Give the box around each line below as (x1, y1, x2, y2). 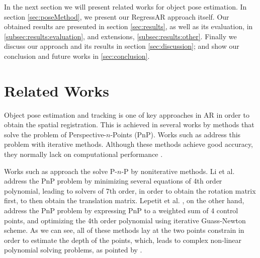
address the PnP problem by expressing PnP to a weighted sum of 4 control (4, 205, 238, 216)
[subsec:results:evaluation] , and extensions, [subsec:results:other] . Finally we (4, 31, 237, 41)
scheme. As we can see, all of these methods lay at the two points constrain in (4, 225, 244, 235)
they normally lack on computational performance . (4, 149, 163, 159)
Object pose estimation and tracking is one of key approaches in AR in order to (4, 109, 249, 120)
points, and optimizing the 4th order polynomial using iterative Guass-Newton (4, 215, 246, 225)
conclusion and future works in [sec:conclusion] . (4, 50, 150, 61)
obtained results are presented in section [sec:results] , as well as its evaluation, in (4, 21, 253, 32)
